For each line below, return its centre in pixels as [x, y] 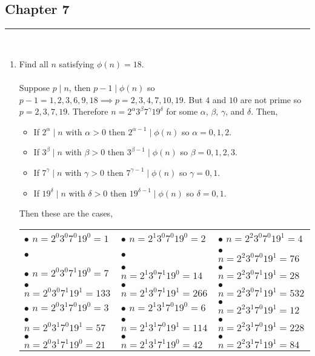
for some [182, 111]
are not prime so [271, 99]
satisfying [77, 63]
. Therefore [88, 111]
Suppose [35, 87]
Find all [34, 63]
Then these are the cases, [66, 213]
